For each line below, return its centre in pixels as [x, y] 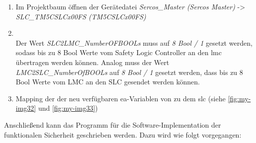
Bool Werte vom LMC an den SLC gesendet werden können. [108, 82]
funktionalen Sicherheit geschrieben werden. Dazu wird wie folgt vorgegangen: [123, 134]
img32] [26, 108]
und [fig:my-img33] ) [68, 108]
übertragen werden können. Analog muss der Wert [92, 62]
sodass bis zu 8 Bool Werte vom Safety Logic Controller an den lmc [119, 52]
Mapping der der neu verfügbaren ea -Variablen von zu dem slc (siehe [121, 98]
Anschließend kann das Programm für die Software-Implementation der [113, 124]
